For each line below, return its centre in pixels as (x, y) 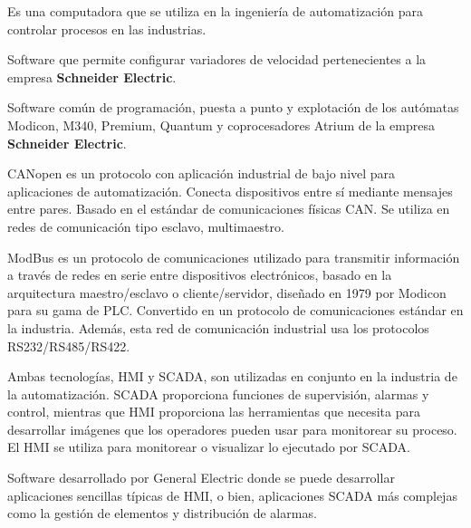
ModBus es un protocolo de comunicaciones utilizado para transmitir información (234, 257)
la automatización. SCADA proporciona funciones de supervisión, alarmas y (218, 394)
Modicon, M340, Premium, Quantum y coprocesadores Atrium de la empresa (221, 125)
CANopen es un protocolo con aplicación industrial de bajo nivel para (202, 173)
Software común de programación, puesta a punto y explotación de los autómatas (233, 107)
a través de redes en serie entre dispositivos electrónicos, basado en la (200, 275)
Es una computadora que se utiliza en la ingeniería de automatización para (215, 11)
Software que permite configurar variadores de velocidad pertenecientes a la (217, 59)
